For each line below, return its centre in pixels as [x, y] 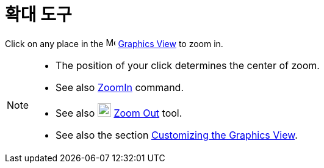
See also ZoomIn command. [120, 87]
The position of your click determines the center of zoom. [188, 65]
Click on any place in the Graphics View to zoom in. [114, 43]
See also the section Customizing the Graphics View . [177, 135]
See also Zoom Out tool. [119, 113]
